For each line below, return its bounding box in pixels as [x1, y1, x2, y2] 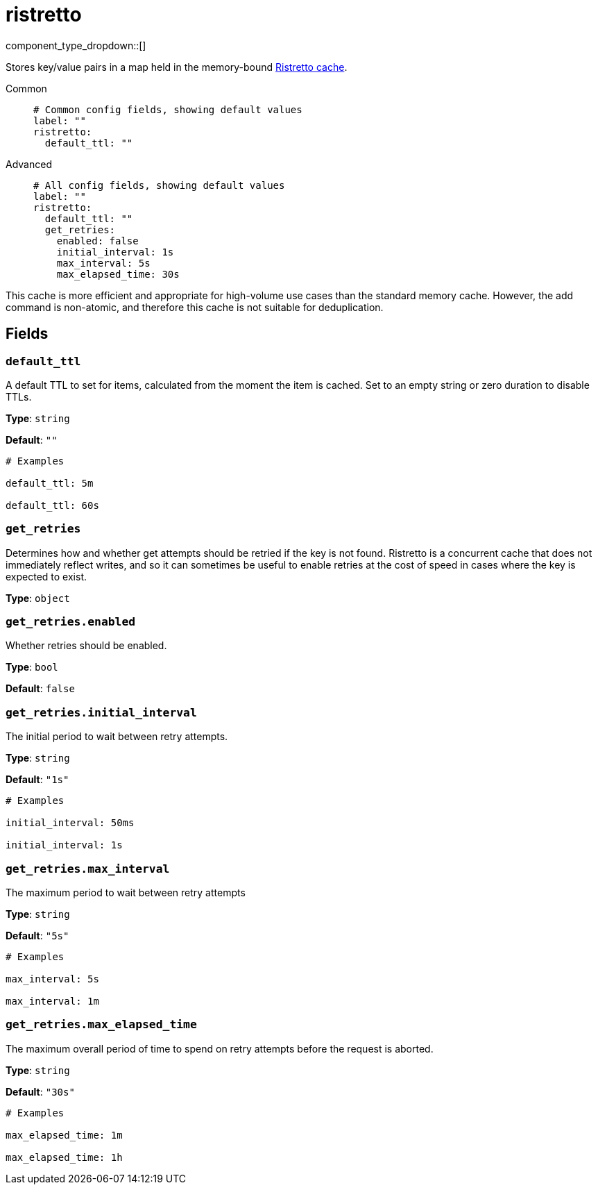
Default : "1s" [6, 773, 69, 786]
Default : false [6, 682, 75, 695]
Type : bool [6, 661, 58, 673]
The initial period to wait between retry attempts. [6, 730, 228, 743]
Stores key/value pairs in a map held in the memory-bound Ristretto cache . [6, 60, 348, 73]
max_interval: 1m [6, 995, 99, 1007]
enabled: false [56, 235, 139, 246]
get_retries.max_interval [6, 862, 170, 875]
